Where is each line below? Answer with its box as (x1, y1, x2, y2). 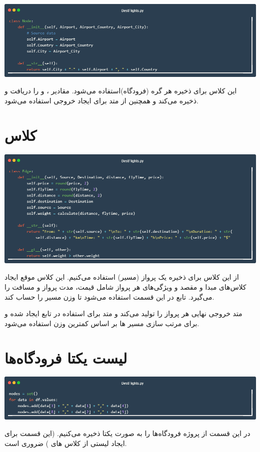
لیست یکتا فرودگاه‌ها (4, 347, 127, 368)
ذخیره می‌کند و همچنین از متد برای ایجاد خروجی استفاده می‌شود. (4, 95, 199, 105)
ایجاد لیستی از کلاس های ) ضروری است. (4, 438, 127, 448)
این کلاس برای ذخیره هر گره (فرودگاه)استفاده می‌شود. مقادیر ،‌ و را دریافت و (4, 85, 237, 96)
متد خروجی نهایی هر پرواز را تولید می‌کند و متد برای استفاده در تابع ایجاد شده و (4, 308, 243, 319)
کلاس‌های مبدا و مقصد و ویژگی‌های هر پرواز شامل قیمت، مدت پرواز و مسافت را (4, 281, 247, 292)
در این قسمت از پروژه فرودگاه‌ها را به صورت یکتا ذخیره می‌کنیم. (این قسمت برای (4, 428, 251, 439)
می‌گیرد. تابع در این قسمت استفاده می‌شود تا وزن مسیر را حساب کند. (4, 291, 215, 302)
